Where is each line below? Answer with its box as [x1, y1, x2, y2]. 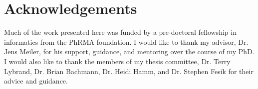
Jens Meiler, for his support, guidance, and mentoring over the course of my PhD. [4, 46, 255, 57]
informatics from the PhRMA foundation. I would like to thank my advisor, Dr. [4, 36, 249, 47]
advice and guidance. [4, 76, 68, 86]
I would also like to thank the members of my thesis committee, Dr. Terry [4, 56, 231, 66]
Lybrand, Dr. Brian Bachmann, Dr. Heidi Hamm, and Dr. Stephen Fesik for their [4, 66, 254, 76]
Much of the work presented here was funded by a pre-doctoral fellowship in [4, 27, 237, 37]
